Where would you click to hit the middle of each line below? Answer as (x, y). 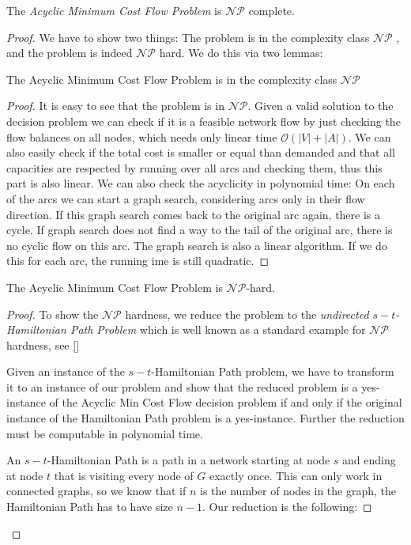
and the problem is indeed (70, 53)
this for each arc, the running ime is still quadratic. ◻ (138, 261)
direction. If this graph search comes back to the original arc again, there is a (194, 214)
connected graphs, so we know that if (96, 491)
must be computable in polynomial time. (105, 433)
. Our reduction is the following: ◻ (287, 507)
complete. (271, 10)
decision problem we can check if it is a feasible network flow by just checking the (204, 121)
